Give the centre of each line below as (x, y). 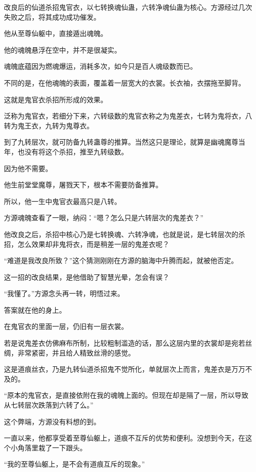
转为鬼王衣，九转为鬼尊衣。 (49, 125)
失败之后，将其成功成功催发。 (52, 16)
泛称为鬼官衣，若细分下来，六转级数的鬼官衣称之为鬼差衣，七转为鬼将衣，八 (128, 116)
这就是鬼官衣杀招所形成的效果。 (56, 99)
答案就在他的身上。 (35, 310)
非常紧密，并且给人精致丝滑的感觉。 (76, 352)
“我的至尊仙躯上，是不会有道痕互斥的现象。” (75, 464)
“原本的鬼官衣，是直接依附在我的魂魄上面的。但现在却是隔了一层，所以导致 (126, 395)
